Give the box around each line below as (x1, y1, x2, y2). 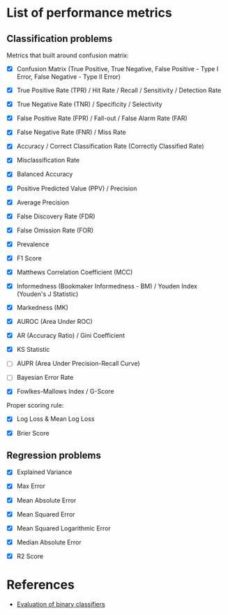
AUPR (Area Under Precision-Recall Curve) (16, 360, 140, 368)
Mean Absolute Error (16, 496, 77, 504)
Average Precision (16, 198, 70, 207)
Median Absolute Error (16, 538, 82, 546)
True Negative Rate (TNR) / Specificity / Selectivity (16, 100, 162, 109)
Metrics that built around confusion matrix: (6, 51, 130, 59)
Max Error (16, 482, 46, 490)
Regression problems (6, 449, 102, 461)
